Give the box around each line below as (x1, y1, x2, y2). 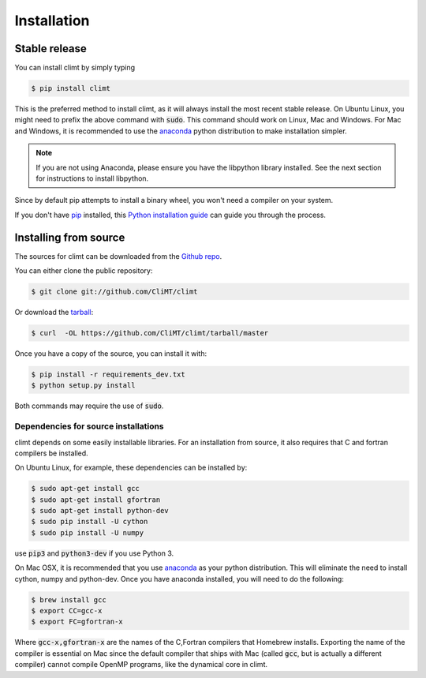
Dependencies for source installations (14, 421, 165, 432)
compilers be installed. (14, 448, 88, 458)
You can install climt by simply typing (14, 63, 136, 73)
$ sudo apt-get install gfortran (31, 495, 161, 504)
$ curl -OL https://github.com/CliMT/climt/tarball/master (31, 328, 269, 338)
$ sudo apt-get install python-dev (31, 506, 169, 515)
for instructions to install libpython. (35, 174, 149, 183)
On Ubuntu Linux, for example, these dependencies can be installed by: (14, 463, 248, 473)
